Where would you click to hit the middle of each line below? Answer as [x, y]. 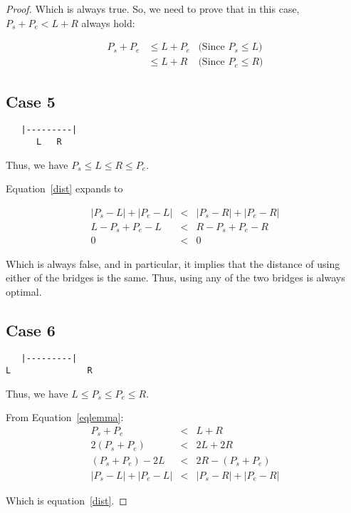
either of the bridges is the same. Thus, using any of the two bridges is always [175, 278]
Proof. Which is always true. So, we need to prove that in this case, [153, 9]
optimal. [24, 291]
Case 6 [31, 330]
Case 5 [31, 101]
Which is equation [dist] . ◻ [67, 500]
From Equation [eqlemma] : [65, 417]
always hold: [108, 22]
